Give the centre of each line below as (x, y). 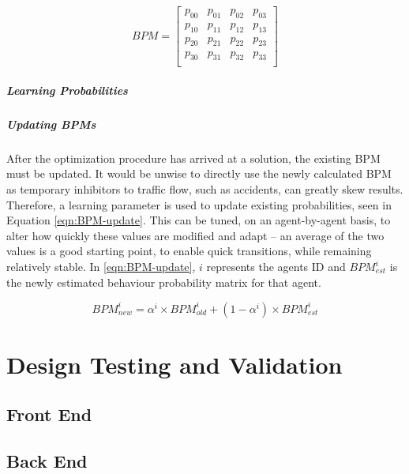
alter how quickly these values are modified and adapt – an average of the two (195, 235)
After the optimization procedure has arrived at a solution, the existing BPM (193, 158)
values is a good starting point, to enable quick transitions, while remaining (189, 251)
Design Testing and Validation (174, 364)
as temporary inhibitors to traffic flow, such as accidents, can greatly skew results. (205, 189)
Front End (49, 414)
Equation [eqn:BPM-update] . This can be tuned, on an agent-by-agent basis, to (199, 220)
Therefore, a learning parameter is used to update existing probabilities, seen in (199, 204)
